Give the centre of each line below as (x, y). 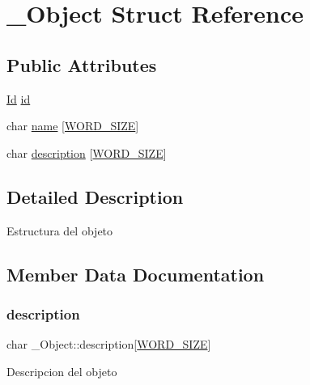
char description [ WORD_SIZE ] (87, 152)
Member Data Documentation (136, 274)
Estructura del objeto (60, 230)
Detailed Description (95, 196)
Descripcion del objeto (62, 371)
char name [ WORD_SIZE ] (73, 126)
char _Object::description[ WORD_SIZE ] (109, 344)
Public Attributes (82, 64)
